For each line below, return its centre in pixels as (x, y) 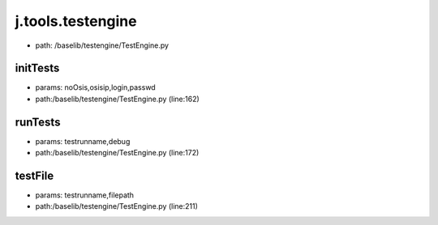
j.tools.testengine (76, 21)
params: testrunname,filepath (84, 195)
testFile (34, 175)
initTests (37, 68)
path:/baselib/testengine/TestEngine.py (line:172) (117, 153)
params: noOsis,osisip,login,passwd (95, 87)
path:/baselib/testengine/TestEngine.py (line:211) (117, 206)
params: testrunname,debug (83, 141)
